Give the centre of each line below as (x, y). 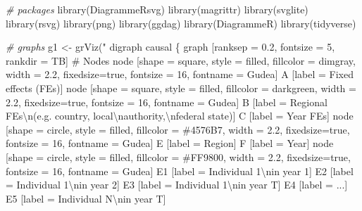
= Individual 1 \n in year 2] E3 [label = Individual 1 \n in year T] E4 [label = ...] (177, 185)
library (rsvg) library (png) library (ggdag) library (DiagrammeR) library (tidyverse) (181, 23)
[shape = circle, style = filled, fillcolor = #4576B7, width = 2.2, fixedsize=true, (178, 129)
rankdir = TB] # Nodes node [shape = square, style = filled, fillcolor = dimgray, (181, 60)
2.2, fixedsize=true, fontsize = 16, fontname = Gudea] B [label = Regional (167, 102)
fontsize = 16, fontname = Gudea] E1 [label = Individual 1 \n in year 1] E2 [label (180, 171)
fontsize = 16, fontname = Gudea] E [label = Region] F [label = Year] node (170, 143)
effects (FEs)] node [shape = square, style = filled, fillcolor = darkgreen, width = (181, 88)
